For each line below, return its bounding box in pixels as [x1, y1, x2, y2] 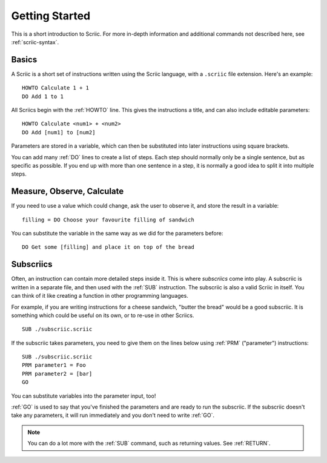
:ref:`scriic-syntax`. [11, 38, 59, 45]
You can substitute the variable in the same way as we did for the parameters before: [11, 230, 223, 237]
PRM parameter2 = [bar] [22, 370, 93, 377]
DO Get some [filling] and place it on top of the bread [22, 244, 195, 251]
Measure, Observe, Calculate [11, 186, 124, 197]
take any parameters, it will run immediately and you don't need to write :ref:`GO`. [11, 412, 215, 419]
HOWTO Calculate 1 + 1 [22, 85, 90, 91]
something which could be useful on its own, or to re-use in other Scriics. [11, 312, 194, 319]
